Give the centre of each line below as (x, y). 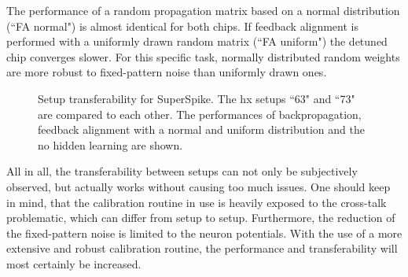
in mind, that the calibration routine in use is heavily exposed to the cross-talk (197, 202)
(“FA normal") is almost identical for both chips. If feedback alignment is (182, 26)
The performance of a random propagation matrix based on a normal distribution (203, 10)
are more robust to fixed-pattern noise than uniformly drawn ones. (167, 72)
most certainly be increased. (74, 263)
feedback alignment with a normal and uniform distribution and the (201, 129)
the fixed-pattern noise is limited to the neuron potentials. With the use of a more (204, 233)
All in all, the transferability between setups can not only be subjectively (182, 171)
